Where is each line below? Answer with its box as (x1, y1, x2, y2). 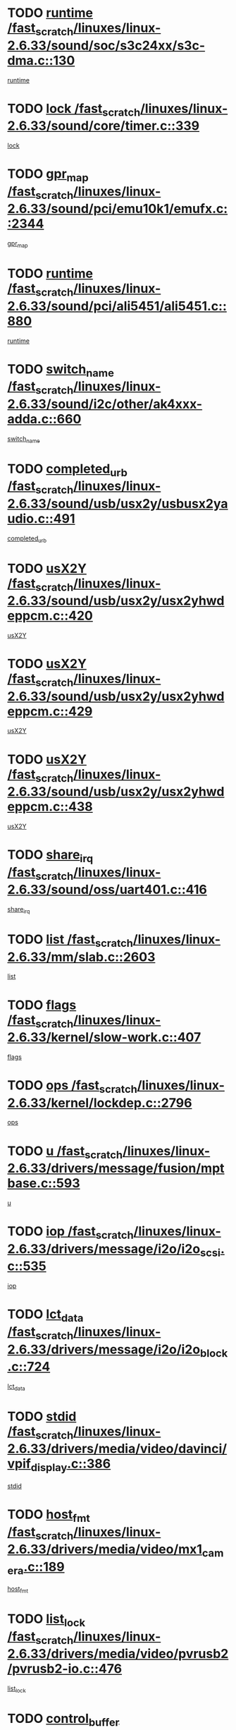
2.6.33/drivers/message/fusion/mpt (7, 1161, 225, 1176)
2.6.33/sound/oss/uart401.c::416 (7, 882, 208, 897)
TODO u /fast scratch (7, 1143, 123, 1161)
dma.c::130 (7, 52, 75, 68)
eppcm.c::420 (7, 608, 93, 624)
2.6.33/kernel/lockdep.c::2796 (7, 1095, 192, 1111)
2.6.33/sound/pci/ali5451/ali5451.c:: (7, 298, 228, 314)
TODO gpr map (7, 166, 89, 184)
